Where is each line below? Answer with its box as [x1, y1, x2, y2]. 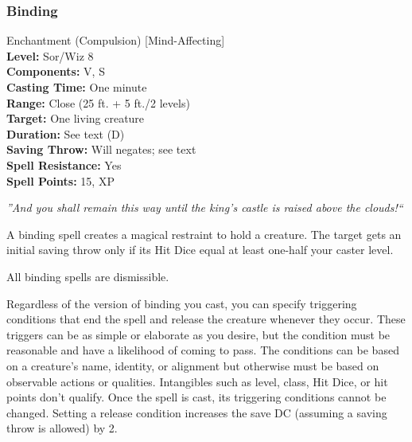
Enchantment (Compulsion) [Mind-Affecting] [6, 32, 225, 49]
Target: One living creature [6, 110, 145, 127]
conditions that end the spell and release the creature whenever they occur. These [6, 311, 406, 327]
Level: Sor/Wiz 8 [6, 47, 94, 64]
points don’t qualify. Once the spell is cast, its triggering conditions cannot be [6, 389, 387, 405]
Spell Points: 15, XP [6, 172, 115, 189]
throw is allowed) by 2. [6, 420, 118, 436]
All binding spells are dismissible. [6, 268, 169, 284]
